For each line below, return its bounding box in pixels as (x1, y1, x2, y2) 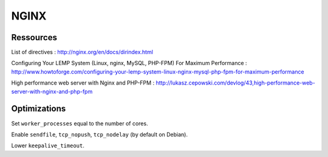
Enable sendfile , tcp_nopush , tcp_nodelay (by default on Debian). (11, 131, 188, 138)
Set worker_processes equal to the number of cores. (11, 119, 148, 127)
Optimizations (11, 103, 66, 114)
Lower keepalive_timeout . (11, 142, 84, 149)
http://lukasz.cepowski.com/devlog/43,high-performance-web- (155, 79, 315, 86)
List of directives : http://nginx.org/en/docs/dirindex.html (11, 49, 153, 56)
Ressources (11, 32, 58, 43)
